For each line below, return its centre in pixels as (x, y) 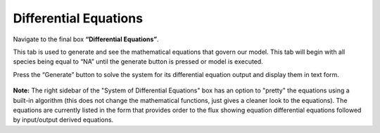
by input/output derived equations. (63, 120)
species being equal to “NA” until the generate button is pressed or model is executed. (138, 62)
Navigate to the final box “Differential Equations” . (86, 39)
